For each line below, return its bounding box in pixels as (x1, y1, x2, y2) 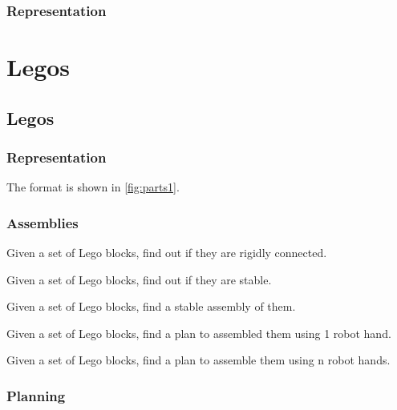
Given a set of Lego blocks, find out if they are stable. (6, 271, 272, 287)
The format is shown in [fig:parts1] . (6, 179, 180, 195)
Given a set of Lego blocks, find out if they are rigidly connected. (6, 244, 327, 261)
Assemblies (6, 212, 79, 232)
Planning (6, 385, 66, 405)
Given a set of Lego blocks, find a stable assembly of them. (6, 298, 296, 315)
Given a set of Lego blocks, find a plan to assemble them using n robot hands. (6, 352, 391, 368)
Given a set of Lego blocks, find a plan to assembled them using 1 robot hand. (6, 324, 391, 341)
